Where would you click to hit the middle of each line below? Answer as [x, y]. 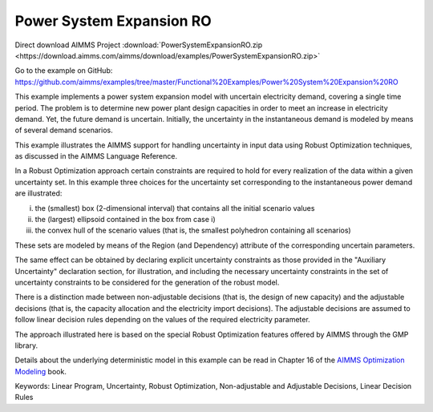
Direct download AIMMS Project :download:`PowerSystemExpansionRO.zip [139, 45]
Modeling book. [41, 371]
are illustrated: [38, 193]
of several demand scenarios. [64, 130]
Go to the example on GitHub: [64, 71]
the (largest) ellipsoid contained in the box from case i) [125, 220]
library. [26, 345]
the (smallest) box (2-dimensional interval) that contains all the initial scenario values [175, 208]
